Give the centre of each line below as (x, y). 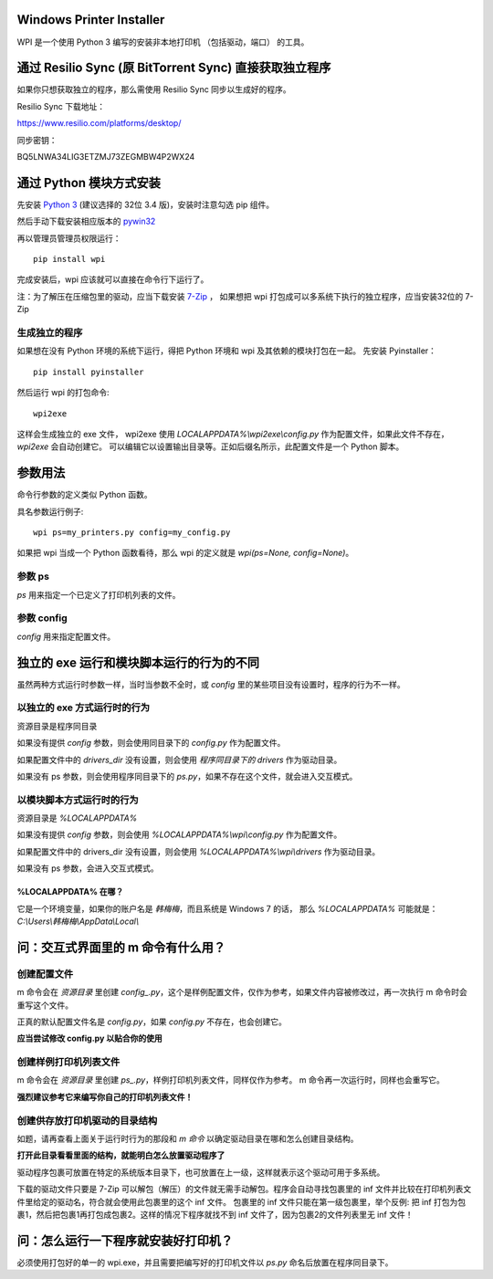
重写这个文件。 (45, 1005)
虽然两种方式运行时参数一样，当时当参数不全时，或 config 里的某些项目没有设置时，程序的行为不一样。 (211, 684)
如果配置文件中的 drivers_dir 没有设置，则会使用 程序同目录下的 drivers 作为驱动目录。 (179, 760)
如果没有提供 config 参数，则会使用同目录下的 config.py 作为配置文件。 (151, 743)
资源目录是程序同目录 (57, 726)
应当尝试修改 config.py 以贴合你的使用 (90, 1038)
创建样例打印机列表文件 (68, 1062)
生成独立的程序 (50, 333)
